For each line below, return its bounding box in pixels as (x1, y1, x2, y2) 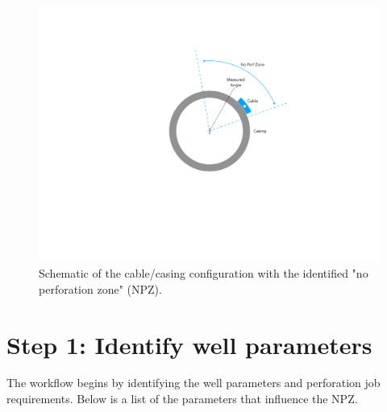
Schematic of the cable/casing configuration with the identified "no (39, 265, 368, 282)
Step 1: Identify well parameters (6, 328, 372, 360)
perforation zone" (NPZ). (39, 280, 162, 297)
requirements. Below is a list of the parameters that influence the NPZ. (6, 390, 358, 407)
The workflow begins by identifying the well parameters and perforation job (6, 374, 381, 391)
